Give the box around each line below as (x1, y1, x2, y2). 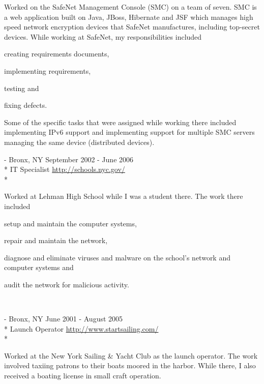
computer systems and (4, 262, 74, 273)
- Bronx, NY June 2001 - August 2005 (4, 313, 123, 324)
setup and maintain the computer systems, (4, 218, 137, 228)
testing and (4, 82, 39, 93)
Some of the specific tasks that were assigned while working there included (4, 116, 237, 127)
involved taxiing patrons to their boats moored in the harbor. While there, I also (4, 360, 256, 371)
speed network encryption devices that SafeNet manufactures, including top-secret (4, 21, 260, 32)
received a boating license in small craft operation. (4, 370, 161, 381)
